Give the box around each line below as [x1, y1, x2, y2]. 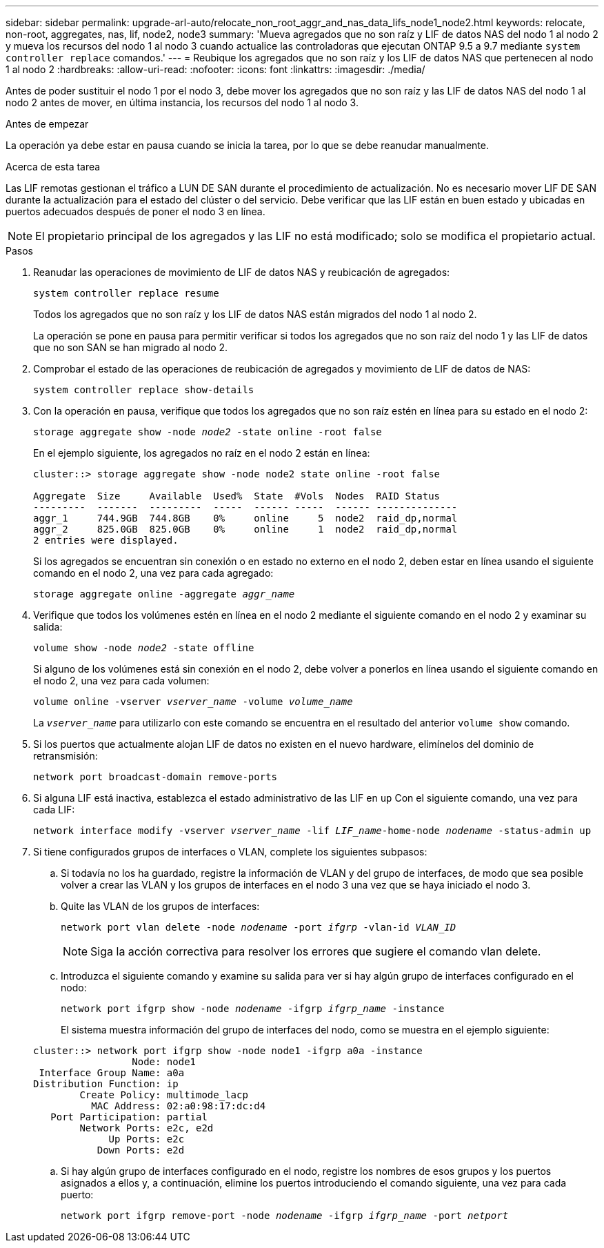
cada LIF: [33, 804, 75, 815]
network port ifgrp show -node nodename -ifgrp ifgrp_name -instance [61, 1003, 445, 1014]
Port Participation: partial [50, 1111, 208, 1122]
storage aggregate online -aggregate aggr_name [33, 588, 295, 600]
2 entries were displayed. [33, 535, 179, 546]
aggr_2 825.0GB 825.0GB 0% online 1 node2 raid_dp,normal [33, 524, 458, 535]
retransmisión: [33, 750, 98, 762]
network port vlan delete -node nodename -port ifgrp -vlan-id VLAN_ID [61, 922, 456, 933]
